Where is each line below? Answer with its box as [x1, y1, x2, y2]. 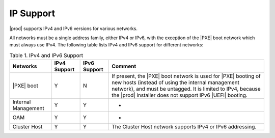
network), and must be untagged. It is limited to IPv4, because [112, 86, 261, 93]
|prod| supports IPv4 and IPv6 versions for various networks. [9, 25, 137, 32]
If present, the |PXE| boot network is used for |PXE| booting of [112, 73, 261, 80]
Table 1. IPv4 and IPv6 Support [9, 51, 84, 59]
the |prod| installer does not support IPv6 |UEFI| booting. [112, 92, 248, 99]
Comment [112, 63, 136, 70]
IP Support [9, 8, 56, 19]
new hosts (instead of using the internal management [112, 79, 239, 86]
